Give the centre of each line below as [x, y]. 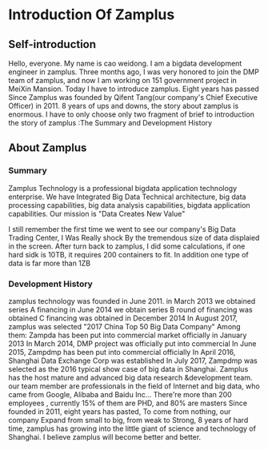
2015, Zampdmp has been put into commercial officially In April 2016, [122, 352]
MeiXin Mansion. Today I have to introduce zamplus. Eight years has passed [134, 89]
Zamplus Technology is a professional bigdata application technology [123, 188]
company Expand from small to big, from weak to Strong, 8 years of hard [128, 420]
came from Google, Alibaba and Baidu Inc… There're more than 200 [120, 394]
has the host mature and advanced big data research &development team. [130, 377]
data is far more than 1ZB [50, 263]
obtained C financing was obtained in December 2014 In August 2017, [123, 318]
